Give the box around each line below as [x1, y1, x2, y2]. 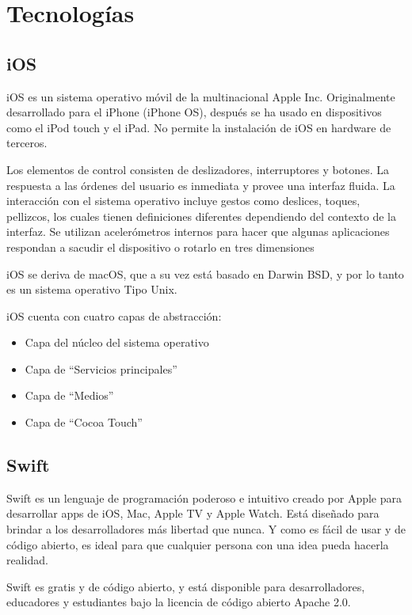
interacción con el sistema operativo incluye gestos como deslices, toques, [6, 192, 360, 209]
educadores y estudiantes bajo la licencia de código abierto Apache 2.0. [6, 594, 351, 610]
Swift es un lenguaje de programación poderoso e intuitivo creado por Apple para [6, 489, 402, 506]
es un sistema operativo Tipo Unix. [6, 281, 177, 298]
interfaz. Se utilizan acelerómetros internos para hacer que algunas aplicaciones [6, 223, 390, 240]
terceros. [6, 135, 48, 151]
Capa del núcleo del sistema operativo [25, 334, 209, 351]
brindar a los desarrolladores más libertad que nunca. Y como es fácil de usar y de [6, 521, 406, 537]
